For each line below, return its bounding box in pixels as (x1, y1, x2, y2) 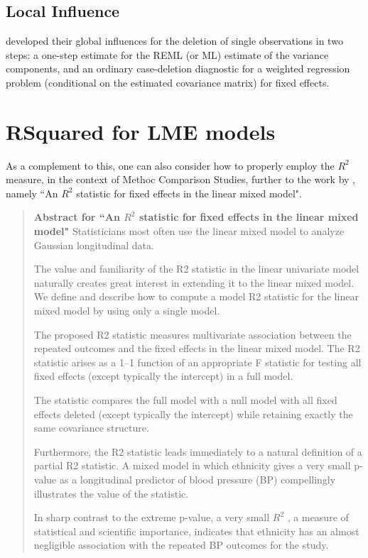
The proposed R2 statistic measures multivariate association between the (33, 327, 352, 341)
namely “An (6, 185, 58, 200)
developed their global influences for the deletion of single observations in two (6, 33, 343, 48)
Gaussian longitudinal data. (33, 237, 154, 252)
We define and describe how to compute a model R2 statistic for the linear (33, 289, 359, 304)
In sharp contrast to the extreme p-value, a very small (33, 510, 270, 525)
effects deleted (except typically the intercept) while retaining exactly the (33, 406, 353, 421)
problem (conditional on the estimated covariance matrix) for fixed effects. (6, 75, 330, 89)
